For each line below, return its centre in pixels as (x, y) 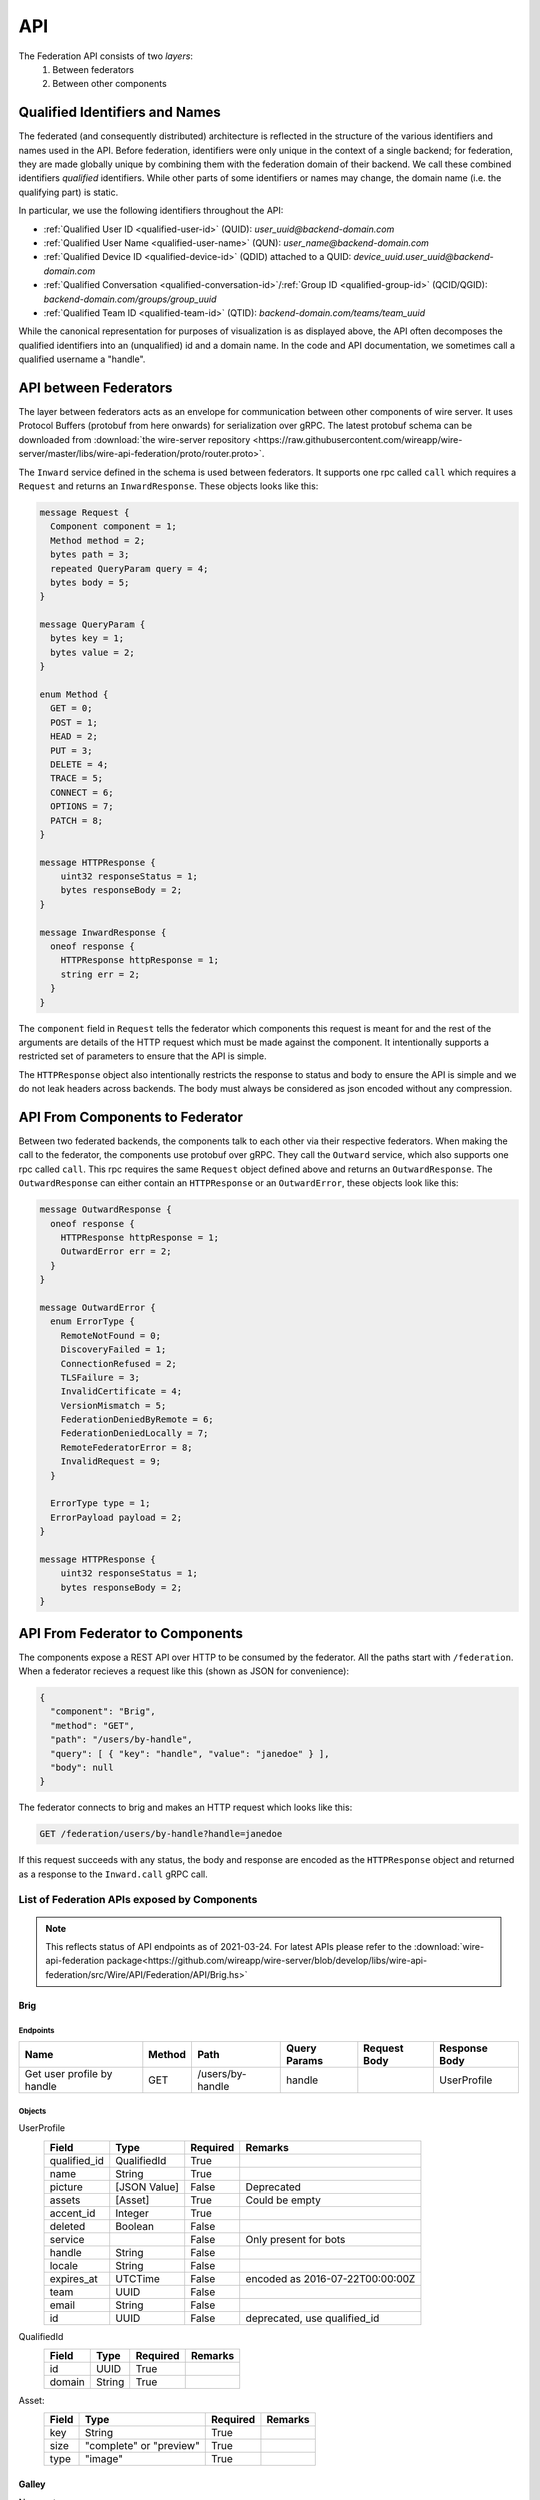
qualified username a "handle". (82, 359)
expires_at (74, 2278)
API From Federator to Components (131, 1633)
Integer (132, 2213)
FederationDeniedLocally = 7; (134, 1433)
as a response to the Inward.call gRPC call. (113, 1874)
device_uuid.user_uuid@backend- (423, 257)
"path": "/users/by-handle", (122, 1739)
